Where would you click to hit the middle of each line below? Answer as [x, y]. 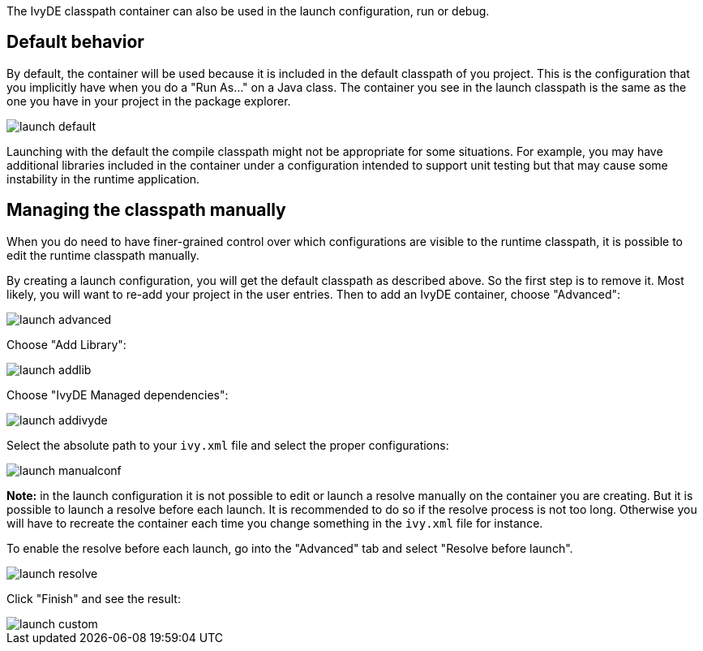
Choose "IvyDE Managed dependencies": [118, 394]
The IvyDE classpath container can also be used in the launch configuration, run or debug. [248, 11]
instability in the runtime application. [103, 179]
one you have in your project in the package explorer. [149, 101]
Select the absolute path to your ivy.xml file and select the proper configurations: [228, 445]
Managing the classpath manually [146, 210]
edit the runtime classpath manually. [103, 255]
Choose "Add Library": [66, 344]
